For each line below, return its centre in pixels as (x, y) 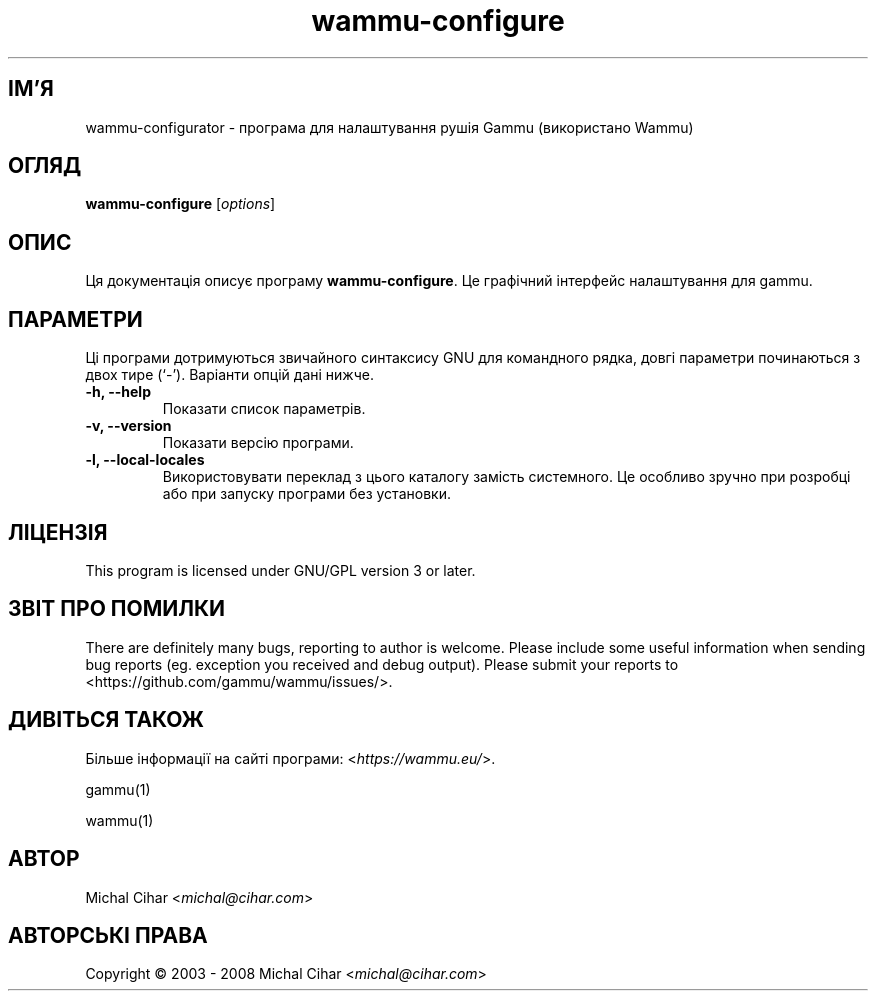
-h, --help (118, 392)
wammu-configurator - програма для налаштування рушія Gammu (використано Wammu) (389, 127)
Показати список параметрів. (264, 409)
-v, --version (128, 426)
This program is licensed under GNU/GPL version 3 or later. (280, 570)
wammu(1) (119, 820)
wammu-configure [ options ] (180, 204)
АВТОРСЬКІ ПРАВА (108, 935)
